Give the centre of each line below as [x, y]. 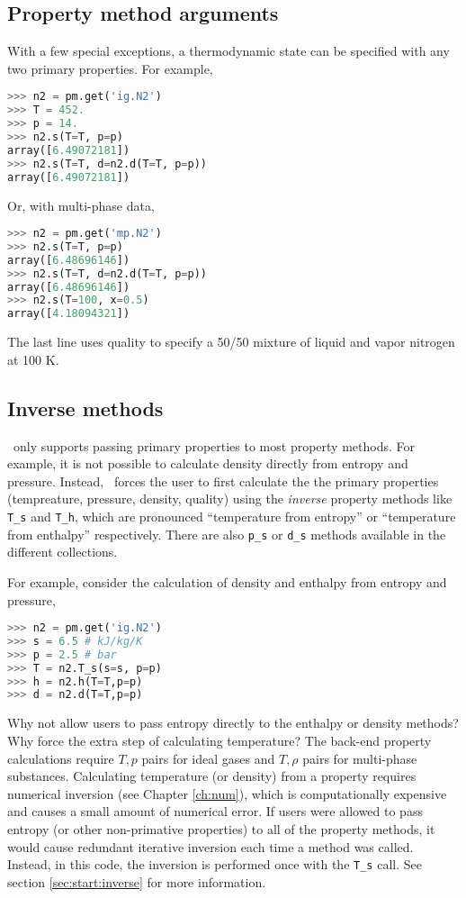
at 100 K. [33, 359]
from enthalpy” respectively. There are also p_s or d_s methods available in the [227, 534]
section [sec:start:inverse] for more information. [137, 881]
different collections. [63, 552]
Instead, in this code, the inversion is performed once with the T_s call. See [215, 864]
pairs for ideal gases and [208, 758]
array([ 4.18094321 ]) [69, 314]
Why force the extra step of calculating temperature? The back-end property [220, 740]
